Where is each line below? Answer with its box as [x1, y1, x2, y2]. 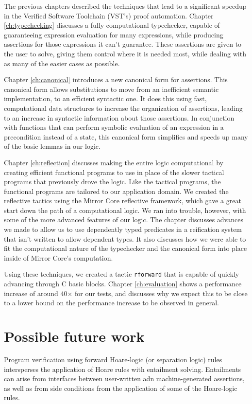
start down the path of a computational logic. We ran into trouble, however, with [4, 205, 246, 215]
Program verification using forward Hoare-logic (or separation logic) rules [4, 354, 222, 364]
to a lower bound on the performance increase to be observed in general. [4, 298, 219, 308]
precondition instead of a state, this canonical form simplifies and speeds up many [4, 131, 248, 141]
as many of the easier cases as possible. [4, 58, 120, 68]
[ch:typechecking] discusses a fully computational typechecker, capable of [4, 20, 220, 30]
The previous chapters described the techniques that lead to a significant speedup [4, 1, 247, 11]
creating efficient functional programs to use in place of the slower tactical [4, 167, 224, 177]
